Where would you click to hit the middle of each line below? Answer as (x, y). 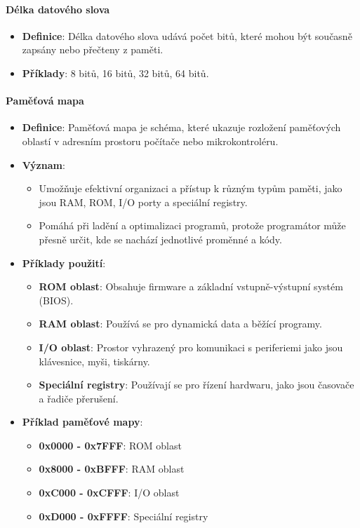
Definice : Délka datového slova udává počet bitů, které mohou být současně (187, 35)
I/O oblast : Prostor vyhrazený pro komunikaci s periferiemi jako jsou (191, 347)
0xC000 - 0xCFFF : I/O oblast (109, 493)
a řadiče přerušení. (79, 398)
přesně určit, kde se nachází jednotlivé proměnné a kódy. (160, 239)
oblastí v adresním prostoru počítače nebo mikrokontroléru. (150, 141)
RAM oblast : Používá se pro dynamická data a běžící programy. (180, 324)
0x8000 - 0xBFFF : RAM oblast (112, 469)
